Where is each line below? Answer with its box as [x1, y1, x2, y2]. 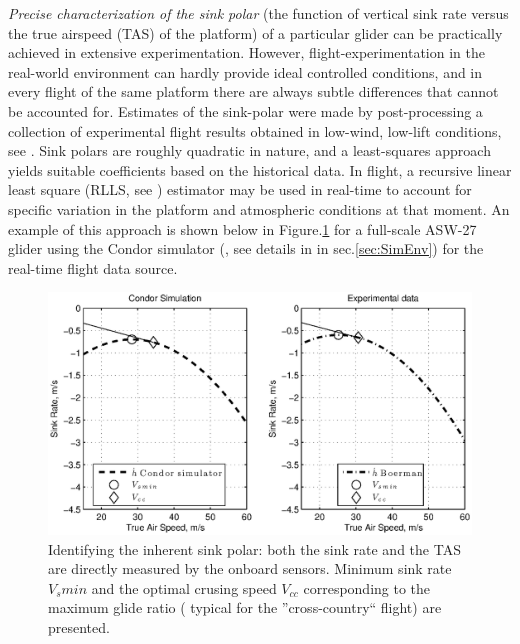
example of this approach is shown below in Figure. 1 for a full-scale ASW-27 [8, 218, 477, 239]
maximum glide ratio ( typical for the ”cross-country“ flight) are [48, 597, 442, 618]
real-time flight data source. [8, 257, 178, 278]
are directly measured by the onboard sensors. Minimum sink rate [48, 558, 452, 579]
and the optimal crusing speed [91, 577, 277, 598]
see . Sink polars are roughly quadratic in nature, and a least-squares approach [8, 140, 491, 161]
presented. [48, 616, 110, 637]
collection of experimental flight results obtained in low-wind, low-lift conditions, [8, 120, 502, 141]
